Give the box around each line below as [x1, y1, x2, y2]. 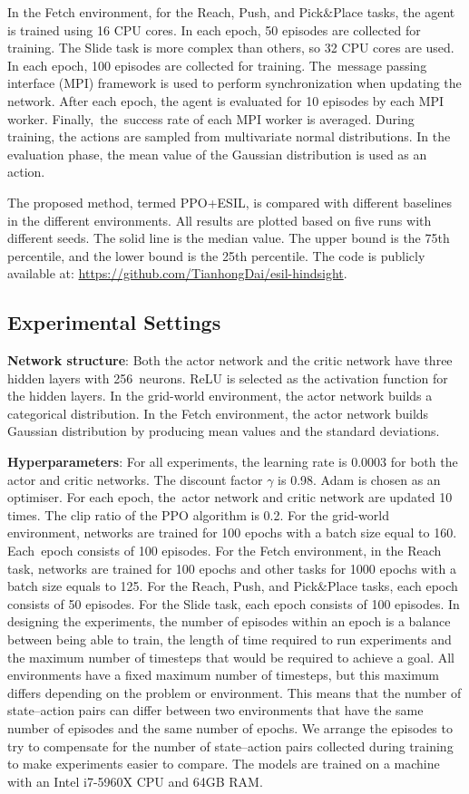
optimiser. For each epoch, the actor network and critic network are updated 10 [7, 488, 453, 507]
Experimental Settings [7, 308, 221, 336]
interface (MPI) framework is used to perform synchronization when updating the [7, 73, 462, 92]
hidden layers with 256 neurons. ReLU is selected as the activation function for [7, 368, 448, 387]
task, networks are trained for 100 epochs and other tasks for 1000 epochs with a [7, 558, 456, 577]
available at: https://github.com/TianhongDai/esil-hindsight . [7, 264, 347, 283]
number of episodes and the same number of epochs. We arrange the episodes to [7, 718, 453, 737]
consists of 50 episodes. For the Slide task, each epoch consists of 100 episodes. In [7, 594, 460, 613]
